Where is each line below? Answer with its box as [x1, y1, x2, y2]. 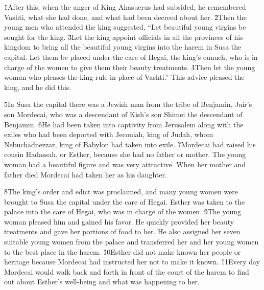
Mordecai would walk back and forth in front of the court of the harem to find [4, 266, 249, 277]
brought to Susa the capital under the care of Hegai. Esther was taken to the [4, 196, 245, 207]
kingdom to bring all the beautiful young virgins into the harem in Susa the [4, 41, 242, 52]
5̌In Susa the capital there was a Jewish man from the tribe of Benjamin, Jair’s [4, 99, 252, 109]
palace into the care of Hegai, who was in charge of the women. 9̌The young [4, 206, 242, 217]
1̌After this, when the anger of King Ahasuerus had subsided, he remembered [4, 2, 246, 12]
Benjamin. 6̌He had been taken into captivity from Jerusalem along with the [4, 119, 244, 129]
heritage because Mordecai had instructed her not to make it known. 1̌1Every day [4, 256, 260, 267]
